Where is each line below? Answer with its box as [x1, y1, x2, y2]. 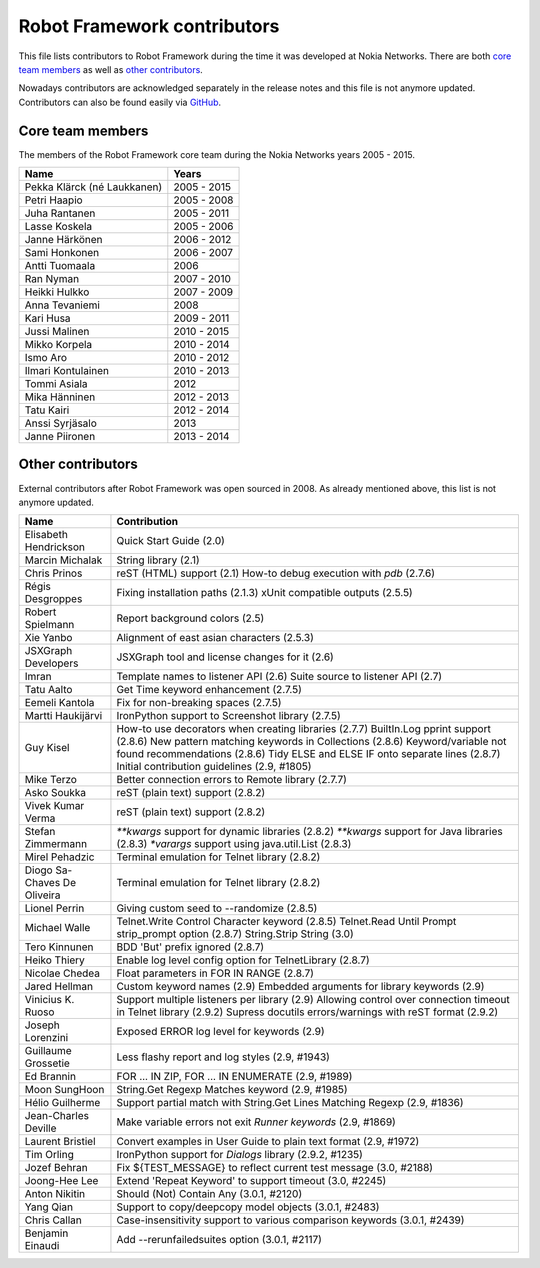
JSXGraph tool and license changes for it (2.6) [116, 650, 334, 664]
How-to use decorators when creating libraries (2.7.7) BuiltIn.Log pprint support [116, 722, 492, 736]
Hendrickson [24, 540, 85, 554]
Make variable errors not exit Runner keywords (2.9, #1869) [116, 1115, 397, 1129]
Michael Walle [24, 921, 91, 935]
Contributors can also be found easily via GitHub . [18, 96, 222, 108]
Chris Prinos [24, 566, 83, 580]
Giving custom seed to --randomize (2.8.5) [116, 901, 318, 915]
